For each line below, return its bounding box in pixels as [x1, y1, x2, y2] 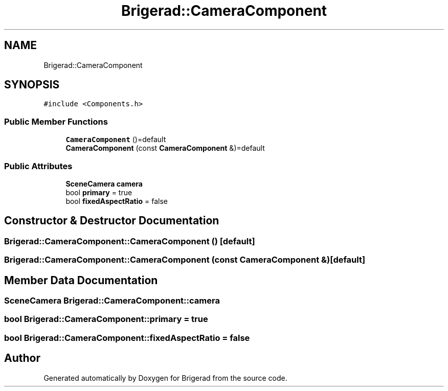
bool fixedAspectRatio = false [65, 196, 168, 205]
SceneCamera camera [65, 179, 143, 188]
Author [4, 352, 40, 365]
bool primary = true [65, 188, 132, 197]
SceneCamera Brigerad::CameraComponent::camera [4, 295, 220, 306]
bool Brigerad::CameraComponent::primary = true [4, 314, 208, 325]
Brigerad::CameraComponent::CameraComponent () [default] [4, 236, 255, 246]
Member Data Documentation [4, 273, 158, 287]
